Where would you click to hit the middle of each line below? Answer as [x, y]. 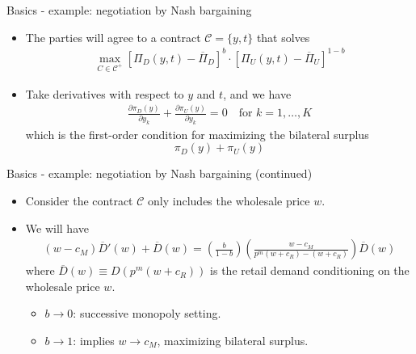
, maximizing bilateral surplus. [233, 340]
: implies [94, 340]
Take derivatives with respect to [105, 93]
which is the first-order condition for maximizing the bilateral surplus [197, 134]
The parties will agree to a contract [113, 37]
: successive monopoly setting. [147, 313]
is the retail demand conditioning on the [310, 270]
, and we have [257, 93]
